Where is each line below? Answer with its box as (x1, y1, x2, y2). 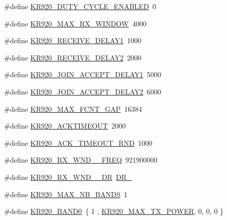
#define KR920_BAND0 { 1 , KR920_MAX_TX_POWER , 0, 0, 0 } (4, 206, 224, 216)
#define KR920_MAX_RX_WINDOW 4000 (4, 18, 146, 28)
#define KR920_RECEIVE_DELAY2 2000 (4, 52, 141, 62)
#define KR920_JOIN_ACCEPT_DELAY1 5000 (4, 69, 161, 80)
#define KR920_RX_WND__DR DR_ (4, 171, 132, 182)
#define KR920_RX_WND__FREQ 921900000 (4, 154, 158, 165)
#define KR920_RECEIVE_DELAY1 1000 (4, 35, 141, 46)
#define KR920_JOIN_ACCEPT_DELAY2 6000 (4, 86, 161, 97)
